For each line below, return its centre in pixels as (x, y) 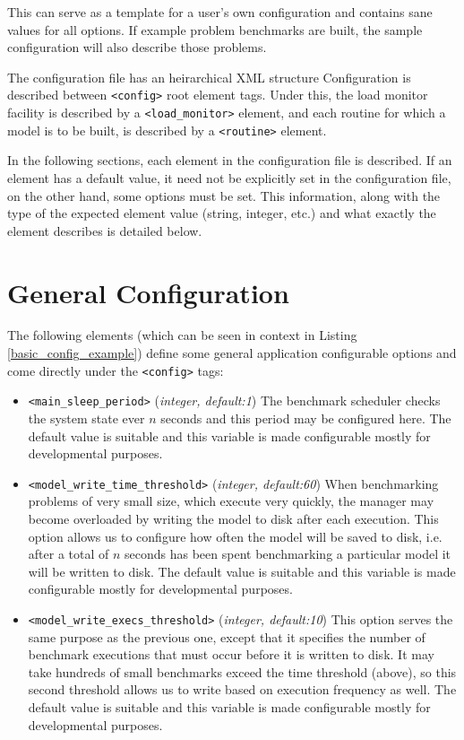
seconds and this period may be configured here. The (306, 418)
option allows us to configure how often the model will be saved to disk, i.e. (235, 536)
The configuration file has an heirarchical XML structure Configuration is (209, 77)
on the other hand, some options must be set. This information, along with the (224, 195)
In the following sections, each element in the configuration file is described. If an (230, 160)
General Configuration (148, 292)
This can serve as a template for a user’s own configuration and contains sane (220, 12)
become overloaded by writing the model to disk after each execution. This (233, 518)
